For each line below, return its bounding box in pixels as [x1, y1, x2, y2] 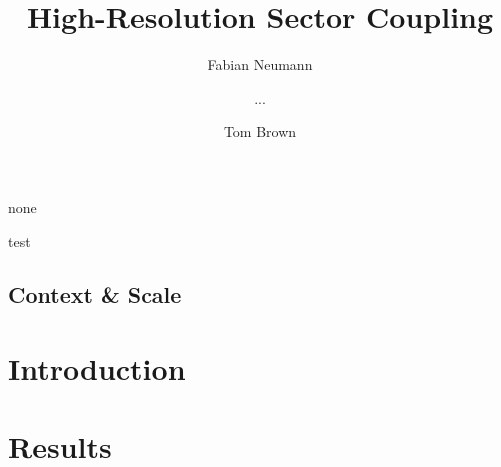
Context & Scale [8, 279, 182, 310]
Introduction [8, 348, 186, 389]
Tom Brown [223, 121, 297, 142]
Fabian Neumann [207, 54, 313, 75]
